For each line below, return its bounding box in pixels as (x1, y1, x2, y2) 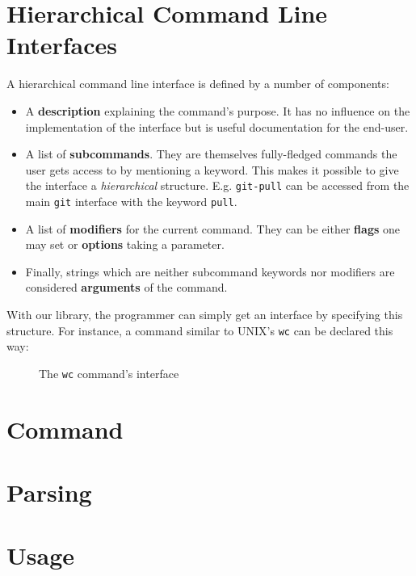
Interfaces (6, 28, 118, 61)
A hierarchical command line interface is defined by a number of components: (6, 75, 389, 92)
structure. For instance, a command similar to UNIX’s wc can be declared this (6, 322, 393, 338)
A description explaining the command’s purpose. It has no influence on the (25, 102, 410, 119)
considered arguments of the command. (25, 279, 228, 296)
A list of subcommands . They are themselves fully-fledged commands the (25, 145, 397, 162)
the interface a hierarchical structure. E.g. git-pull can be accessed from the (25, 177, 410, 194)
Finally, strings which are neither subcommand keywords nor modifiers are (25, 263, 395, 280)
